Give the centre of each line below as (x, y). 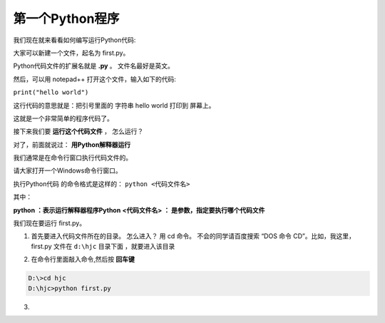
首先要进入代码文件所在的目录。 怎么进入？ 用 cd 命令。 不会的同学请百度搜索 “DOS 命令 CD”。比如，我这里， (193, 236)
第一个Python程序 (66, 19)
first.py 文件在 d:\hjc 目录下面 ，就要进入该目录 (103, 246)
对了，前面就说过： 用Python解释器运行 (72, 144)
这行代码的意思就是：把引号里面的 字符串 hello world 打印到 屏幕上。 (114, 105)
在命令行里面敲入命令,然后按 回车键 (83, 260)
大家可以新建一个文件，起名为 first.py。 (71, 53)
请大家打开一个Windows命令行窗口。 (68, 170)
